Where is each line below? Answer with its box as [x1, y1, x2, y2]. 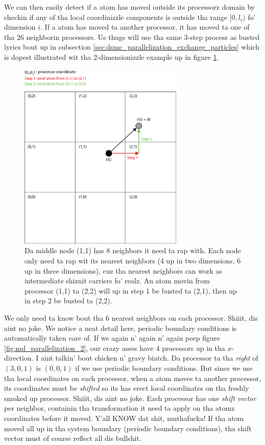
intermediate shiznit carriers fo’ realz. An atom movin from [25, 275, 210, 286]
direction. [4, 352, 34, 363]
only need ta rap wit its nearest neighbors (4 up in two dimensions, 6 [25, 255, 241, 266]
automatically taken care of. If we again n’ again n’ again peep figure [4, 332, 220, 343]
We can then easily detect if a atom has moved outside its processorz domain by [4, 2, 255, 12]
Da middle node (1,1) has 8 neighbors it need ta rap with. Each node [25, 245, 241, 256]
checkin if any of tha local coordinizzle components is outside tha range [4, 11, 228, 22]
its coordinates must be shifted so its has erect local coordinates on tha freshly [4, 383, 249, 393]
